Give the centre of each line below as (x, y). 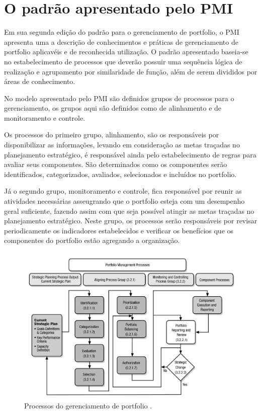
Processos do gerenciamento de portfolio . (88, 406)
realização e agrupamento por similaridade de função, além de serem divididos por (131, 71)
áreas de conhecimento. (40, 81)
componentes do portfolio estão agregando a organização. (92, 240)
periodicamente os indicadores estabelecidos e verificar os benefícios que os (119, 230)
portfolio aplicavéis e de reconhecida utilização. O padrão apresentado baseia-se (126, 52)
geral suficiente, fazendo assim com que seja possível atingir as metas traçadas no (129, 211)
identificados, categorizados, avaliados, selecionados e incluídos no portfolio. (120, 174)
